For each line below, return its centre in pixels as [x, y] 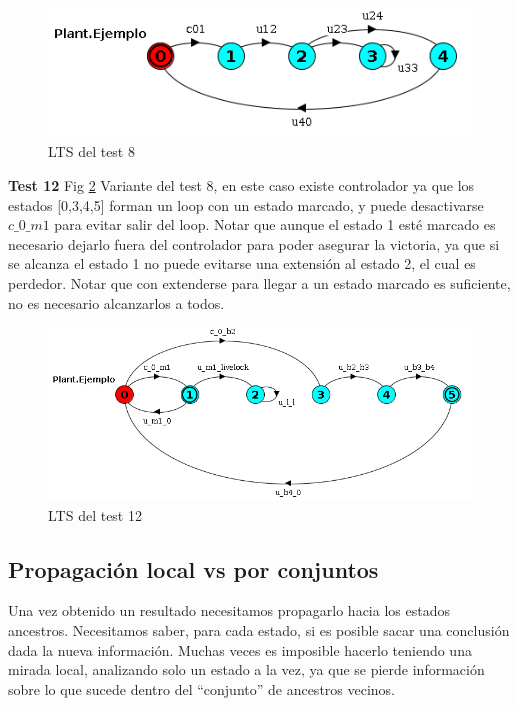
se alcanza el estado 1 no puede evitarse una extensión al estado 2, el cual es [242, 263]
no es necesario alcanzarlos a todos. [116, 302]
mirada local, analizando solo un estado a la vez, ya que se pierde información [246, 669]
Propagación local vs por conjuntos [193, 568]
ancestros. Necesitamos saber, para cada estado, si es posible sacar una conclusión [259, 630]
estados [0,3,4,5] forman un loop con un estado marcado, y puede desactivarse [246, 204]
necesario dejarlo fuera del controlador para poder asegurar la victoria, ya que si [254, 243]
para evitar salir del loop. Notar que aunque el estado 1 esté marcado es [275, 224]
